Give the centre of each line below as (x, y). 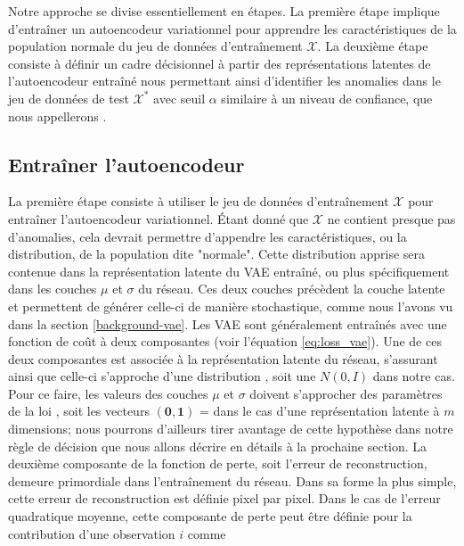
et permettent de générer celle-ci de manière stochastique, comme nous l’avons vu (231, 306)
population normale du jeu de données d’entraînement (155, 46)
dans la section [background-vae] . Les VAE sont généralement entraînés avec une (228, 323)
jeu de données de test (69, 98)
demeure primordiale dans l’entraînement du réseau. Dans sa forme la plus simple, (232, 480)
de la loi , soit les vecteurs (79, 411)
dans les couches (53, 289)
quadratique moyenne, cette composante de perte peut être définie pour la (210, 516)
